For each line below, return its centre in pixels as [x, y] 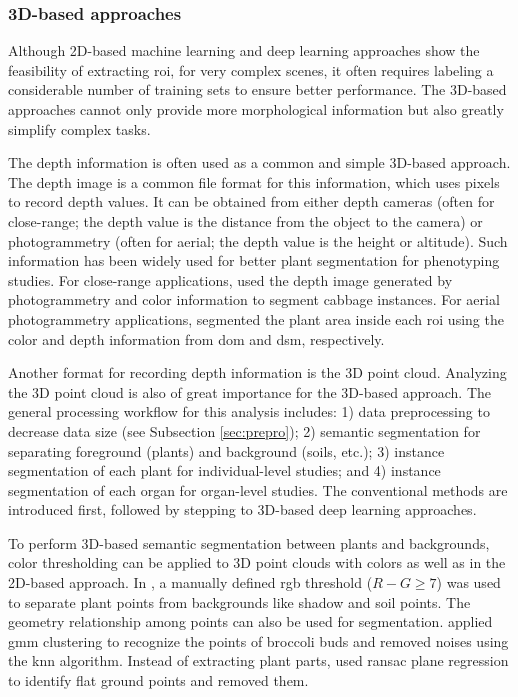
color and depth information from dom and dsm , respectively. [196, 338]
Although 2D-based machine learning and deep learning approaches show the [244, 50]
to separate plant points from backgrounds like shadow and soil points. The [239, 601]
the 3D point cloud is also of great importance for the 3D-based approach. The [249, 391]
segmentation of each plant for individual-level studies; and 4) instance [224, 470]
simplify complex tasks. [79, 128]
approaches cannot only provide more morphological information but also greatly [256, 109]
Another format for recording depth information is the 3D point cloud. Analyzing [257, 372]
